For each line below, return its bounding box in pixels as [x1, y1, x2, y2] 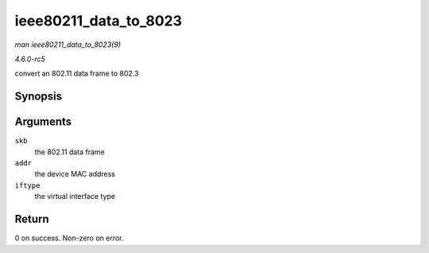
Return [14, 212, 49, 226]
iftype [14, 181, 41, 190]
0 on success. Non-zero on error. [14, 233, 124, 243]
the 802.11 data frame [34, 147, 105, 157]
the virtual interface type [34, 192, 115, 201]
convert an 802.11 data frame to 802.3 [14, 68, 139, 79]
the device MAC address [34, 169, 115, 179]
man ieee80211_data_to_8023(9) [14, 40, 122, 49]
